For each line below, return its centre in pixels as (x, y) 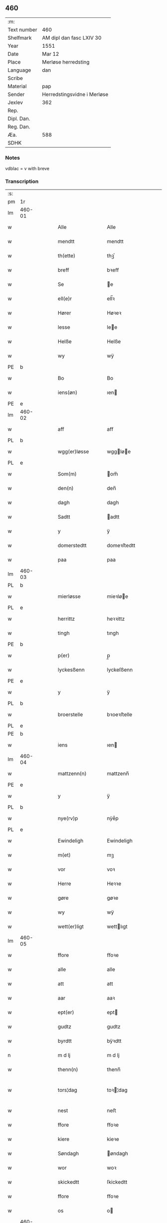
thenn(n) (68, 1070)
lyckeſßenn (120, 670)
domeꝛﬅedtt (121, 546)
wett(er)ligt (71, 927)
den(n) (66, 488)
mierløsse (69, 596)
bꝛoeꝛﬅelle (120, 715)
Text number (22, 29)
